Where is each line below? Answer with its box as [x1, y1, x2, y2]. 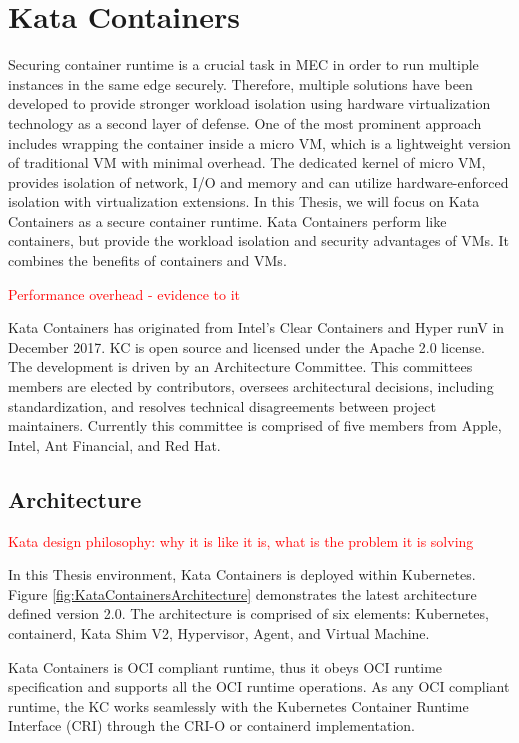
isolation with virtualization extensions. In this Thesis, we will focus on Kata [8, 191, 480, 212]
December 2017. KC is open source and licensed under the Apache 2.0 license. [8, 336, 485, 357]
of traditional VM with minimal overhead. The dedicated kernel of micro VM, [8, 152, 486, 173]
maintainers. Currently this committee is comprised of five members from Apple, [8, 415, 502, 436]
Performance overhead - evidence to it [8, 283, 241, 304]
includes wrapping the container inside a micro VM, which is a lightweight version [8, 132, 511, 153]
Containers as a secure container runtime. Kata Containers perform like [8, 210, 447, 231]
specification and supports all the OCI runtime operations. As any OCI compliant [8, 676, 510, 697]
